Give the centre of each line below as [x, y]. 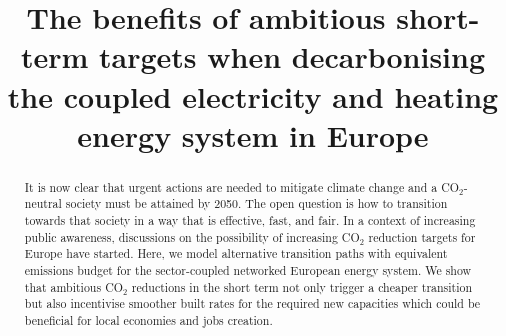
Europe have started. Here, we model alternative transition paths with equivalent [236, 253]
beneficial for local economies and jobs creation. [148, 319]
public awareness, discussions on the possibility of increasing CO [192, 236]
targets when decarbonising [292, 56]
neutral [43, 203]
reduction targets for [422, 236]
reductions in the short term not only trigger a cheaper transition [302, 286]
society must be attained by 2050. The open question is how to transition [256, 203]
